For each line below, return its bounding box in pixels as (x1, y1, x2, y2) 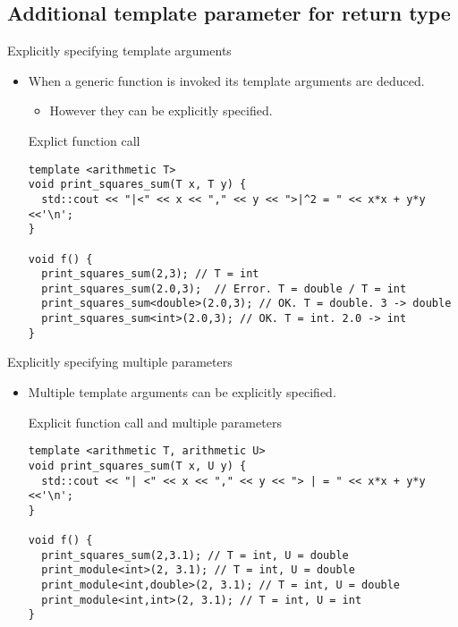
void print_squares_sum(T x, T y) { (28, 178, 247, 191)
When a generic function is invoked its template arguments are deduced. (28, 71, 425, 89)
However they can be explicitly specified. (49, 101, 273, 120)
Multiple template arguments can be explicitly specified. (28, 383, 336, 402)
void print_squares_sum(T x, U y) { (28, 459, 247, 472)
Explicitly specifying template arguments (7, 41, 232, 60)
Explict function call (28, 131, 140, 149)
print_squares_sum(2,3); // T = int (41, 267, 259, 281)
